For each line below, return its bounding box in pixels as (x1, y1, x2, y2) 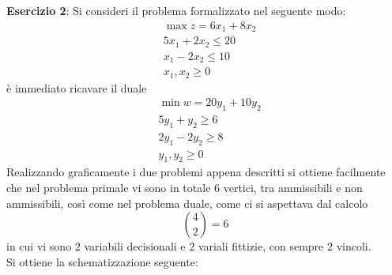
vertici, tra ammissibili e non (223, 179, 363, 196)
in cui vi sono (6, 238, 72, 254)
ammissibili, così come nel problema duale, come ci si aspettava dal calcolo (6, 194, 368, 211)
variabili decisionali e (84, 238, 186, 254)
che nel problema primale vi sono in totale (6, 179, 211, 196)
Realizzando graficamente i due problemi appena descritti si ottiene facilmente (6, 164, 386, 180)
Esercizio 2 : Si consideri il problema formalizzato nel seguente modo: (6, 2, 346, 18)
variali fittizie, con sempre (198, 238, 324, 254)
